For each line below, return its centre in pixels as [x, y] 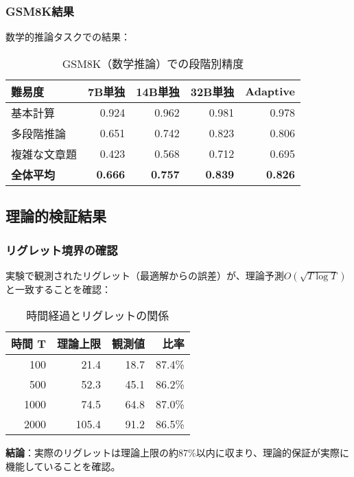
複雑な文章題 [44, 154]
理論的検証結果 [56, 216]
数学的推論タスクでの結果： [68, 37]
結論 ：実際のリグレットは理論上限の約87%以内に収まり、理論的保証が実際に [178, 453]
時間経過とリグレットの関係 [98, 316]
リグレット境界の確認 [62, 249]
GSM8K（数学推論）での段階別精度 [153, 63]
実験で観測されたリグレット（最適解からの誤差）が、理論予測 [145, 275]
